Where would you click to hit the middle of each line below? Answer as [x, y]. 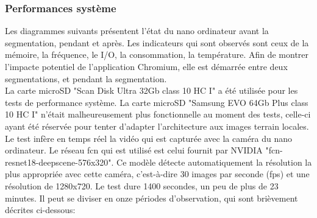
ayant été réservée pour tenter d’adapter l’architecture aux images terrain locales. [157, 126]
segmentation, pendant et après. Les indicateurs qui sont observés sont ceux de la [157, 42]
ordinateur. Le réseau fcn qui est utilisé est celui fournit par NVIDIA [134, 150]
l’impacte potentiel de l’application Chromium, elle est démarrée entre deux [146, 66]
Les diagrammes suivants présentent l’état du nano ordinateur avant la [137, 31]
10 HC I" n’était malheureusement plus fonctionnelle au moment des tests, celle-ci [158, 114]
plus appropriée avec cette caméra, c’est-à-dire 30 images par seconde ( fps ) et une [157, 174]
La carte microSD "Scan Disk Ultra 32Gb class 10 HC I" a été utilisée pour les [151, 90]
